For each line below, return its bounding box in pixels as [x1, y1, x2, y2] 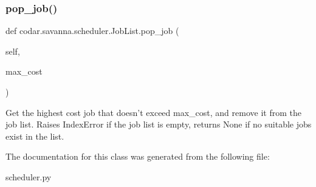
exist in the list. [5, 129, 64, 142]
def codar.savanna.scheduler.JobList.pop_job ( [5, 24, 179, 37]
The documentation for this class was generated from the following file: [5, 150, 270, 163]
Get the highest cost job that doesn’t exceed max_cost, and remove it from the [5, 106, 301, 118]
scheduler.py [5, 170, 52, 183]
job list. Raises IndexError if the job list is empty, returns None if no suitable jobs [5, 118, 312, 131]
